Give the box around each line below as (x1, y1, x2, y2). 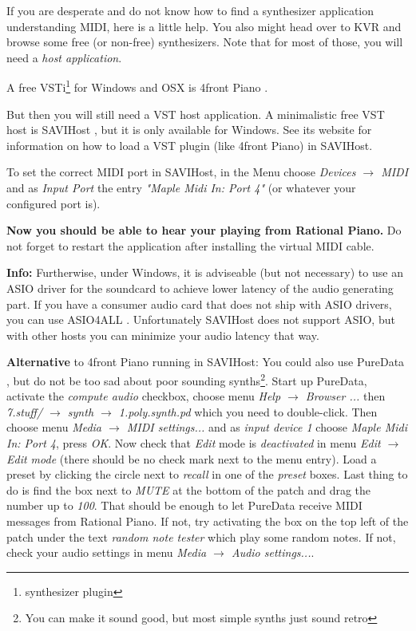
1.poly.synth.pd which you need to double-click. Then (118, 403, 378, 420)
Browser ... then (305, 388, 386, 404)
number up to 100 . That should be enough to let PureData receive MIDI (6, 497, 363, 514)
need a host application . (6, 49, 122, 65)
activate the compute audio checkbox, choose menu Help (6, 388, 281, 404)
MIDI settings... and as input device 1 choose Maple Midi (126, 419, 407, 436)
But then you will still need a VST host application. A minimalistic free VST (6, 105, 385, 122)
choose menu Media (6, 419, 102, 436)
